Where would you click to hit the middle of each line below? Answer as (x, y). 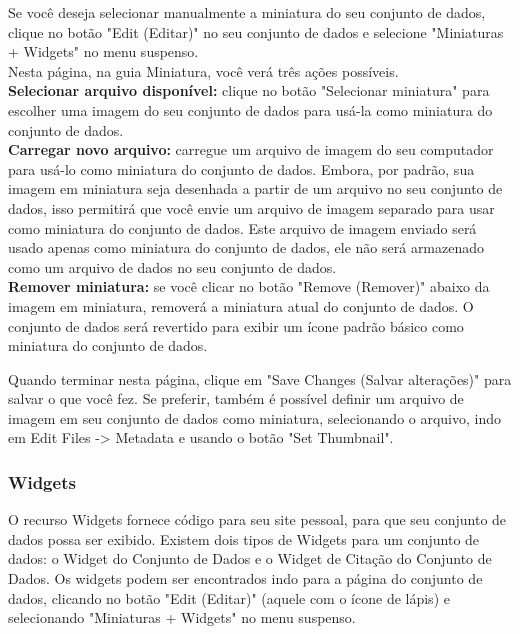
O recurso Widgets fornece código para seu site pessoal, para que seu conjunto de (257, 519)
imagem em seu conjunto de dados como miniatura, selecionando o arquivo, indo (255, 417)
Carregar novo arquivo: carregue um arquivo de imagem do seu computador (251, 149)
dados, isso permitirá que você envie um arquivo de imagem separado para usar (251, 207)
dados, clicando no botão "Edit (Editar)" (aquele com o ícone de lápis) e (229, 597)
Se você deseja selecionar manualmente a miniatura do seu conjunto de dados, (247, 12)
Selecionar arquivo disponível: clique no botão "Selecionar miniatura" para (249, 90)
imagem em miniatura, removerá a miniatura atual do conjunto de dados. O (241, 305)
